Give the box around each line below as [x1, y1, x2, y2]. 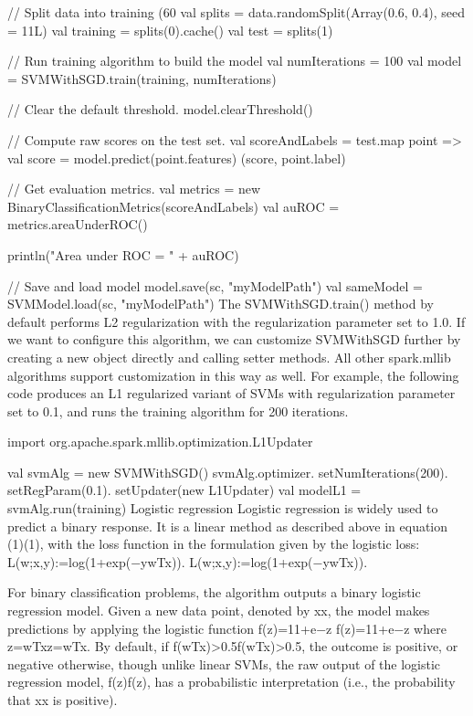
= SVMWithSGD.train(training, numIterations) [7, 68, 277, 88]
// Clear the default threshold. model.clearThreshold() [7, 100, 313, 119]
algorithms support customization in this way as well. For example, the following [7, 365, 459, 384]
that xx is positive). [7, 690, 118, 709]
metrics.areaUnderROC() [7, 215, 148, 234]
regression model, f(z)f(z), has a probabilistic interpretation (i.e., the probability [7, 672, 456, 691]
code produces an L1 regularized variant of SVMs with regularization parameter [7, 384, 456, 403]
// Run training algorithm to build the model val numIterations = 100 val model [7, 51, 462, 70]
